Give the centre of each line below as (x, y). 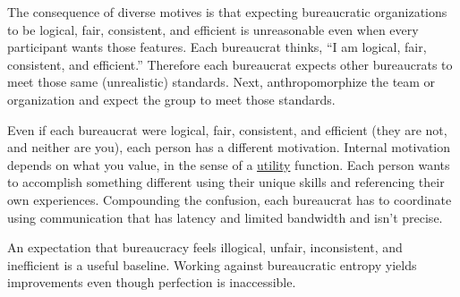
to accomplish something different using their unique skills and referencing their (226, 182)
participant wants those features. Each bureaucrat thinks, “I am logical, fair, (217, 47)
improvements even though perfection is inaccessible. (152, 282)
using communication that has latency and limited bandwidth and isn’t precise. (225, 217)
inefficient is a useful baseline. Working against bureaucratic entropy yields (212, 264)
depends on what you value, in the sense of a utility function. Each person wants (229, 164)
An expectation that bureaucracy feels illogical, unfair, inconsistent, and (205, 247)
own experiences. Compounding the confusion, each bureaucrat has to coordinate (230, 199)
